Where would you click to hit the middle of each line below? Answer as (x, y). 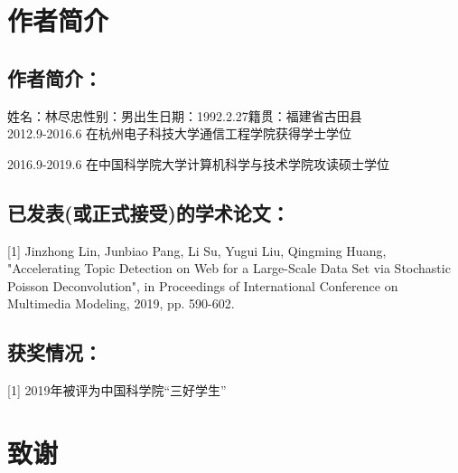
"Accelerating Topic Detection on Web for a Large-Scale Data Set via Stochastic (229, 268)
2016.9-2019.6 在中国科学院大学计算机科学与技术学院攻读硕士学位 (199, 163)
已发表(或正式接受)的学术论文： (149, 212)
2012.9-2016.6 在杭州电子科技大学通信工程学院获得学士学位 (180, 133)
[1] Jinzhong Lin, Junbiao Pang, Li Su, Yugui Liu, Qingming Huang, (197, 250)
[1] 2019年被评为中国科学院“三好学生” (117, 390)
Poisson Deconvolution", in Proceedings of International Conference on (203, 285)
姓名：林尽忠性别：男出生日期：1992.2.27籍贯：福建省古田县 (185, 115)
